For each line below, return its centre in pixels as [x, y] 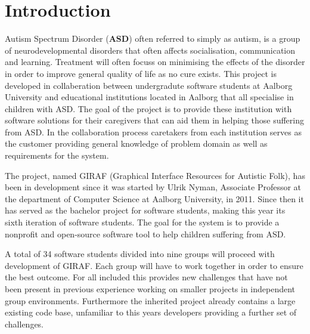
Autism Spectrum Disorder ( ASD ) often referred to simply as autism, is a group [153, 38]
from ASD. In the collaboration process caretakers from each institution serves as [153, 132]
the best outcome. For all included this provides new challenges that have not [146, 277]
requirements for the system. [57, 155]
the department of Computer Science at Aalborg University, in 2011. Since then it [154, 198]
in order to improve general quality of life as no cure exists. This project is [141, 73]
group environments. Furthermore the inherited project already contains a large [150, 300]
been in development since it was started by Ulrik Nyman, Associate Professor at [153, 187]
